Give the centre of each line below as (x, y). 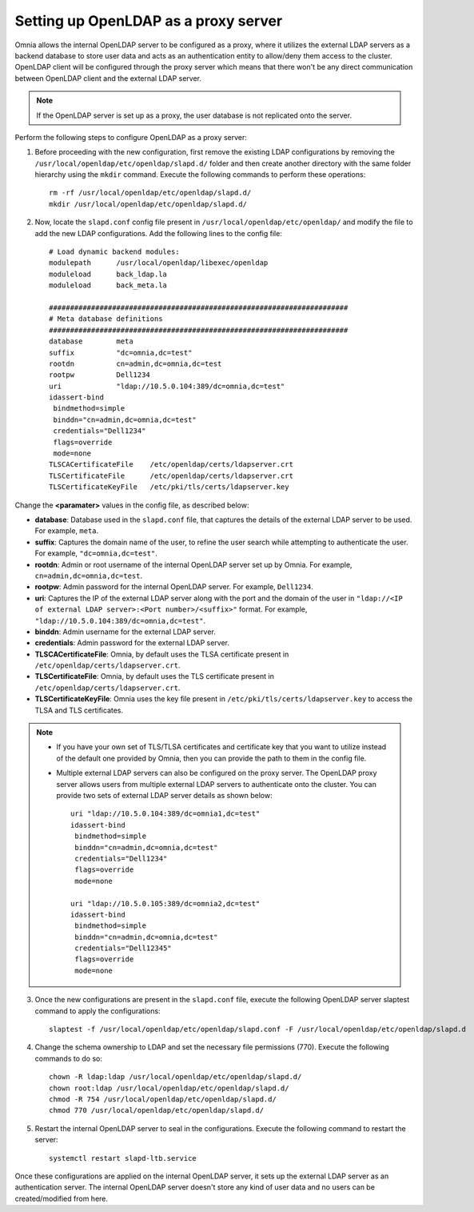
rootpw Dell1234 (100, 375)
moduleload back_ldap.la (108, 274)
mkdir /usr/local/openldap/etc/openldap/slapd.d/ (148, 204)
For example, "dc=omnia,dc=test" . (96, 553)
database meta (91, 341)
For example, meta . (67, 531)
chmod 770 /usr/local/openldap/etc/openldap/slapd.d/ (156, 1110)
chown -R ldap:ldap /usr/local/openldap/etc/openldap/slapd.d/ (175, 1077)
